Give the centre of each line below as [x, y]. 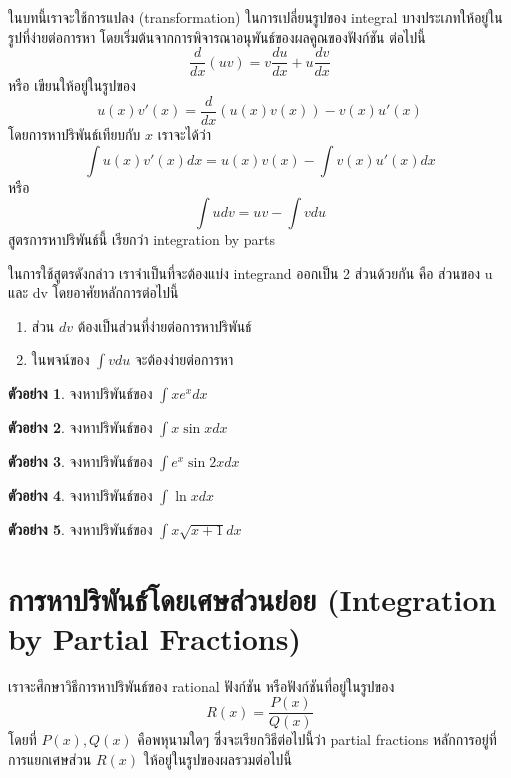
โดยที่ [22, 739]
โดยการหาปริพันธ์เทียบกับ [74, 133]
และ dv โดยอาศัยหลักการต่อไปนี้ [93, 292]
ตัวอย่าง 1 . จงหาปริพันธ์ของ [80, 393]
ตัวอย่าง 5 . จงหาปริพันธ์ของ [80, 529]
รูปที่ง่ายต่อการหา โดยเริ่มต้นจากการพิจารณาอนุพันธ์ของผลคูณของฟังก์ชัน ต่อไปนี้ [217, 36]
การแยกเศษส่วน [50, 759]
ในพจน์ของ [60, 359]
